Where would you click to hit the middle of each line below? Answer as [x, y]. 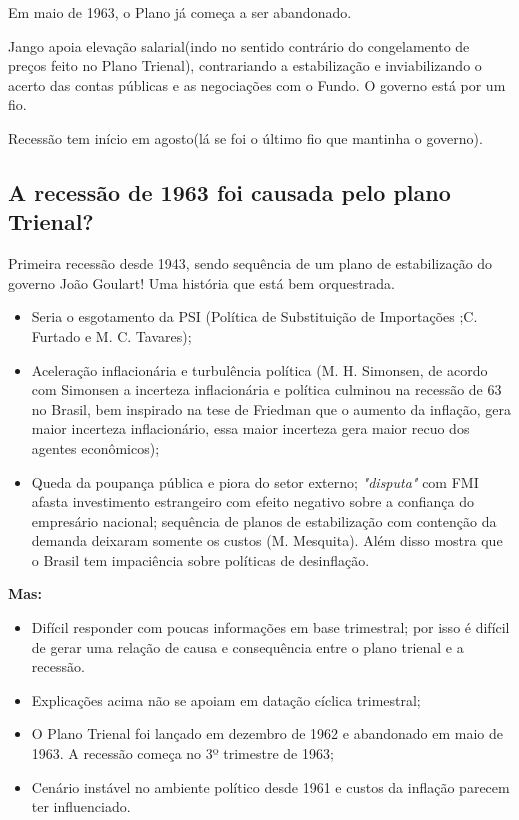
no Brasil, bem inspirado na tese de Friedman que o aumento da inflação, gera [271, 408]
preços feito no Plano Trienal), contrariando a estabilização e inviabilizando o [245, 65]
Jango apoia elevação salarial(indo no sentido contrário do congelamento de [239, 45]
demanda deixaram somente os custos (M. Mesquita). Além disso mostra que [267, 540]
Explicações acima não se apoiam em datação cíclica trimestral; [226, 699]
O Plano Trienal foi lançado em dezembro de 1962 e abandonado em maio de [267, 733]
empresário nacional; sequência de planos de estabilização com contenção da [264, 520]
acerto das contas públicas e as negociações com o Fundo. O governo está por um [257, 84]
